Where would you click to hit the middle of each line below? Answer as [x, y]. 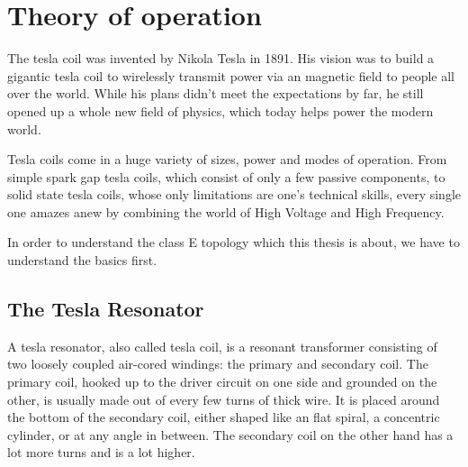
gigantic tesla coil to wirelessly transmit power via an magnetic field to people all [231, 75]
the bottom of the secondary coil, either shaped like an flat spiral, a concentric [224, 417]
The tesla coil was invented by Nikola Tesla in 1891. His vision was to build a [221, 58]
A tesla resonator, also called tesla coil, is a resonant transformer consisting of [222, 346]
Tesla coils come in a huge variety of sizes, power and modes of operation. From [227, 159]
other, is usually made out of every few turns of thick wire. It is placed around [224, 399]
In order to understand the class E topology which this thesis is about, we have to [234, 242]
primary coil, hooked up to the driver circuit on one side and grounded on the [222, 382]
